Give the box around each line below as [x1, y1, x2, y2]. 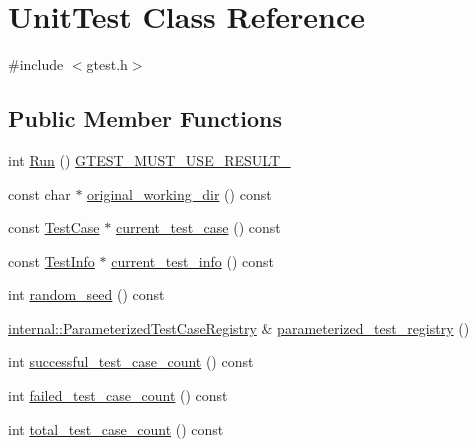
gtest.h [86, 54, 128, 75]
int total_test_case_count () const [8, 418, 224, 439]
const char [8, 183, 71, 204]
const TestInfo [8, 250, 95, 271]
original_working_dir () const [87, 183, 272, 204]
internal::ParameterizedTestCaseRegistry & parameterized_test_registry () [8, 317, 470, 338]
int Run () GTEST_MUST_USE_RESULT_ [8, 149, 291, 170]
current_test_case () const [115, 217, 281, 238]
